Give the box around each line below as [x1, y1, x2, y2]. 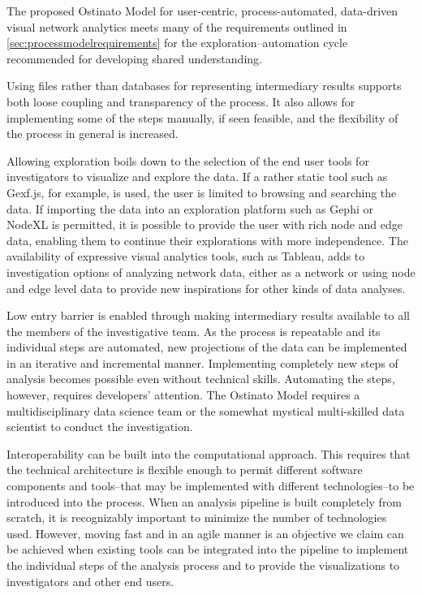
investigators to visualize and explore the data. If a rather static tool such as [6, 168, 388, 185]
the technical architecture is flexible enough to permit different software [6, 461, 363, 478]
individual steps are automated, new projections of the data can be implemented [6, 338, 407, 356]
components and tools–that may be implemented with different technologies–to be [6, 477, 415, 494]
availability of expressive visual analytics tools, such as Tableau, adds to [6, 248, 365, 265]
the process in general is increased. [6, 125, 179, 142]
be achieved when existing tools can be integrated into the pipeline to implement [6, 541, 409, 558]
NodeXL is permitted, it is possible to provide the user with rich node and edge [6, 216, 403, 233]
